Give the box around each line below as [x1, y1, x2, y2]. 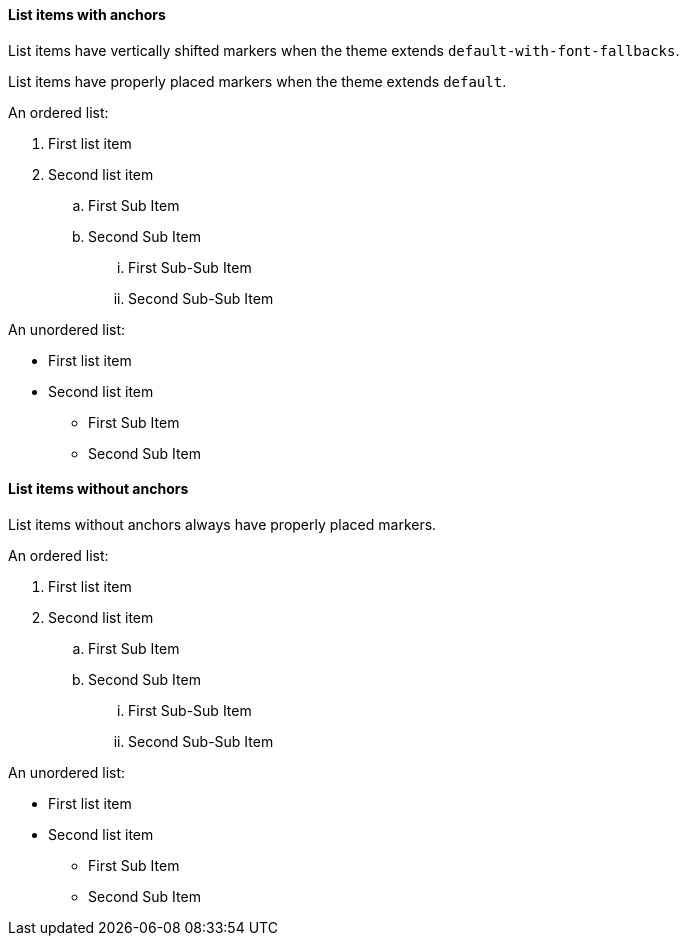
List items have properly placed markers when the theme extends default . [8, 72, 507, 90]
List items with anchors [8, 6, 166, 23]
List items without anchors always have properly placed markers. [8, 515, 437, 533]
